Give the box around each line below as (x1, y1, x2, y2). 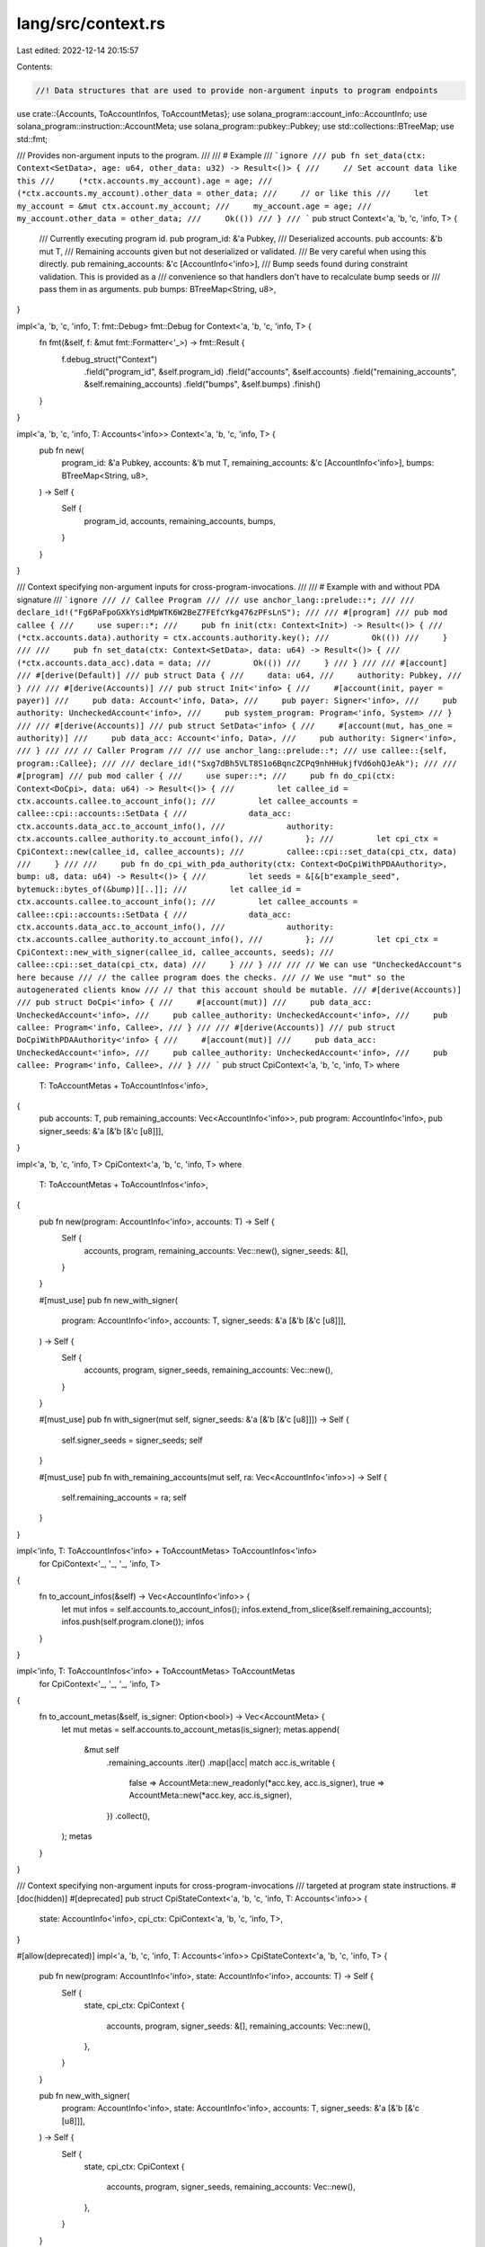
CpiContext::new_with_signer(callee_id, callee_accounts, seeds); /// (16, 946, 334, 957)
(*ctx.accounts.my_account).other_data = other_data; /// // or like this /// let (16, 189, 429, 199)
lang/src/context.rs (16, 13, 166, 33)
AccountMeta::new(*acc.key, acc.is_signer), (128, 1790, 292, 1801)
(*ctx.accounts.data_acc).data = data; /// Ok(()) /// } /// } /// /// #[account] (16, 657, 448, 668)
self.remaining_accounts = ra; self (61, 1492, 188, 1503)
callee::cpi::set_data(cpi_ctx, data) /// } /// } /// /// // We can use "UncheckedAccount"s (16, 960, 463, 970)
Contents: (16, 61, 53, 72)
